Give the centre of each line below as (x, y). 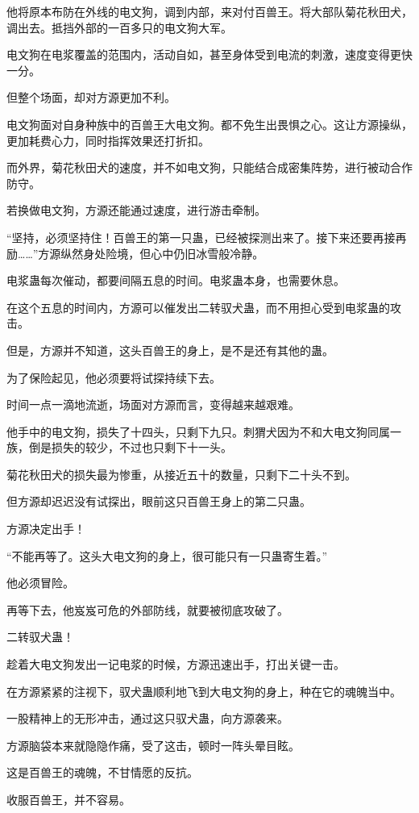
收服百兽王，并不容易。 (68, 799)
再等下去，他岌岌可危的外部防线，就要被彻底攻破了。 (147, 609)
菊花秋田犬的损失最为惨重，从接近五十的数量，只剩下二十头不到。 (181, 474)
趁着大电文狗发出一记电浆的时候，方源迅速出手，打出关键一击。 (176, 664)
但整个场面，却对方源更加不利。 (91, 97)
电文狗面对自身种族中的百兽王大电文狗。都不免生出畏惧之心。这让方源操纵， (209, 124)
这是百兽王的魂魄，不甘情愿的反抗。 (102, 772)
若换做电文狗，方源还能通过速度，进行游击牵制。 (136, 210)
